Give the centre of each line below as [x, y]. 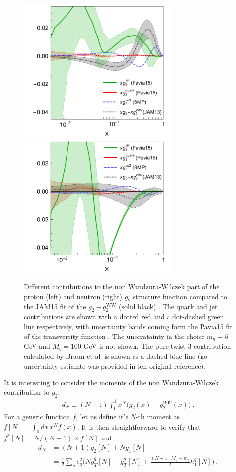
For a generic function [37, 417]
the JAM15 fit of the [55, 306]
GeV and [37, 346]
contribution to [27, 392]
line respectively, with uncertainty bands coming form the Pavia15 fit [128, 326]
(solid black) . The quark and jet [168, 306]
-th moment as [158, 417]
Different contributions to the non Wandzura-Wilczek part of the [122, 287]
